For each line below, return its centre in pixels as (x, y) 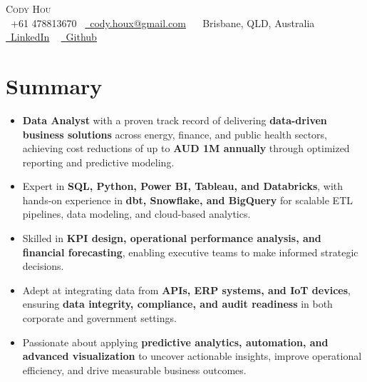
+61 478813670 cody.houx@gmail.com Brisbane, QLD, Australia (162, 22)
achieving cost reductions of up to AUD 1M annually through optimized (186, 148)
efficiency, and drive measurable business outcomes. (134, 370)
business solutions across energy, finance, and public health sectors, (175, 134)
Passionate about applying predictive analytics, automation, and (175, 342)
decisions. (43, 266)
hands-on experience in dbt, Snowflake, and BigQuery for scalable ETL (188, 200)
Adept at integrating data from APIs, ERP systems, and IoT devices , (186, 290)
